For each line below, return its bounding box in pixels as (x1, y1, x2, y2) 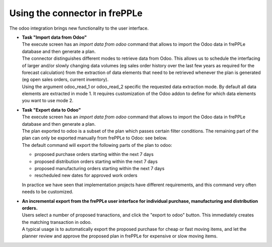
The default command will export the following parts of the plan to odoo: (22, 142, 172, 148)
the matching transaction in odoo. (22, 219, 92, 225)
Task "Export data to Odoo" (22, 107, 81, 113)
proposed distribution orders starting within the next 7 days (34, 158, 158, 164)
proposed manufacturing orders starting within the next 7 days (34, 165, 165, 171)
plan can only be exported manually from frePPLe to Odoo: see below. (22, 135, 168, 141)
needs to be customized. (22, 189, 74, 195)
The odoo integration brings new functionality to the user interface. (9, 25, 149, 31)
